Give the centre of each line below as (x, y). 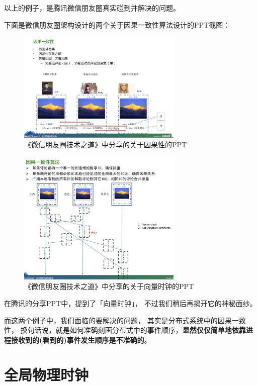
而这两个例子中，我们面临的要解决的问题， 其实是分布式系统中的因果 (118, 320)
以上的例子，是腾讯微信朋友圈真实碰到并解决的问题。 (92, 8)
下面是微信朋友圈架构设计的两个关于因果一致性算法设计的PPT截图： (117, 24)
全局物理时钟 (47, 374)
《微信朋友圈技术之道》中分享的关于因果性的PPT (106, 144)
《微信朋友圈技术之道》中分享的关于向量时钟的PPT (109, 286)
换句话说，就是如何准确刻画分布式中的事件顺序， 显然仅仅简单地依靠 (133, 330)
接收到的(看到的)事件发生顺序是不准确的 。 (81, 340)
